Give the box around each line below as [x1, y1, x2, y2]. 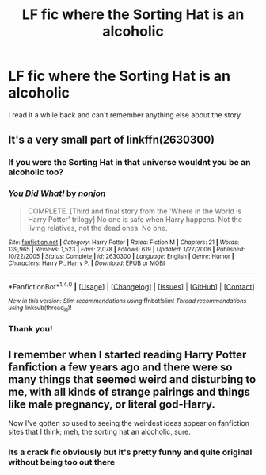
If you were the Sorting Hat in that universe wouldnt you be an [8, 157, 251, 168]
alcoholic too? [8, 167, 64, 178]
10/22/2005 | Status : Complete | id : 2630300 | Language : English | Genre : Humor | [8, 252, 235, 260]
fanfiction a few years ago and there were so [8, 360, 233, 373]
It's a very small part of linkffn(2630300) [8, 133, 215, 147]
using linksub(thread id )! [8, 304, 72, 313]
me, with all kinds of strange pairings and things [8, 385, 251, 398]
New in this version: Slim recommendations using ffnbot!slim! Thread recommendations [8, 297, 247, 305]
